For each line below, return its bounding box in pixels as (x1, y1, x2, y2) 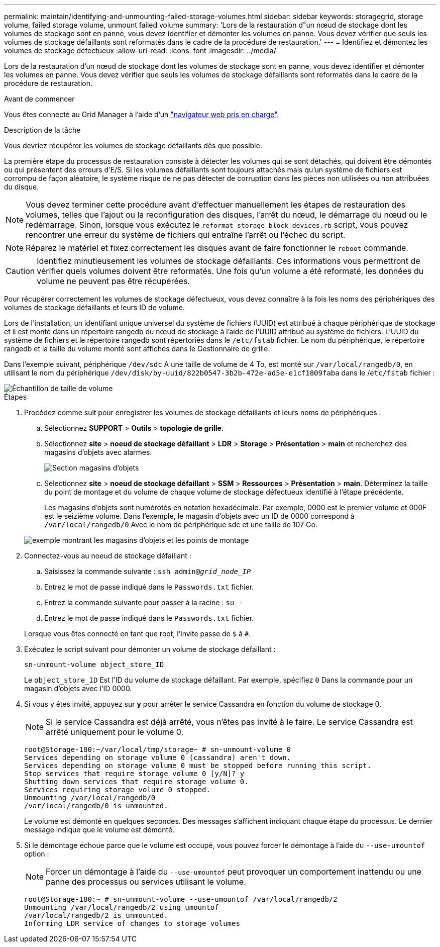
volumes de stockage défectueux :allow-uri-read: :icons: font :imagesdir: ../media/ (4, 46, 276, 55)
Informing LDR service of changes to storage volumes (24, 919, 240, 927)
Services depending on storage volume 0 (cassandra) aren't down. (24, 753, 291, 762)
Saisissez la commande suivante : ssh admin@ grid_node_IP (44, 567, 251, 576)
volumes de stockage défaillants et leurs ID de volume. (4, 303, 185, 312)
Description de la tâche (4, 126, 81, 134)
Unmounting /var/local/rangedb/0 (24, 794, 156, 802)
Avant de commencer (4, 94, 75, 103)
